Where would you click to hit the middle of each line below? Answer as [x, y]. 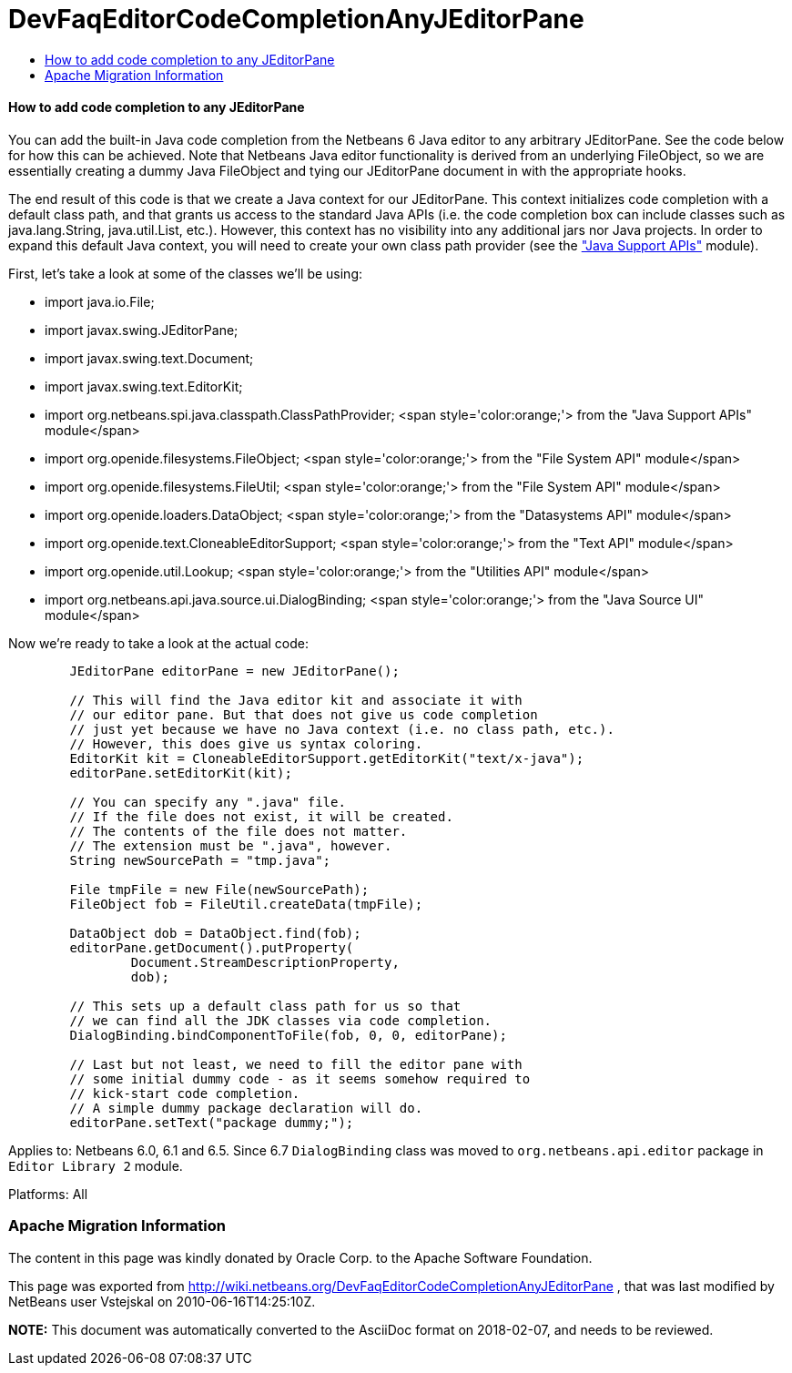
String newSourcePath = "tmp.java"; [200, 860]
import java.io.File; [100, 301]
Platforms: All [48, 1194]
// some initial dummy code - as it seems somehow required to [300, 1078]
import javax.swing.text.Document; [149, 358]
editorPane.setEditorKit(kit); [181, 773]
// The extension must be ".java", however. [231, 845]
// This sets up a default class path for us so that [265, 1006]
